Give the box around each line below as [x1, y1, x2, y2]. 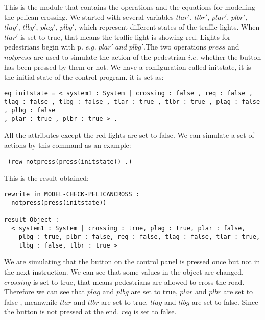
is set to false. [133, 306, 177, 317]
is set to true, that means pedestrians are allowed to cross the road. [33, 276, 245, 287]
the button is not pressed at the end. [4, 306, 119, 317]
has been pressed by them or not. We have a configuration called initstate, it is [4, 61, 251, 72]
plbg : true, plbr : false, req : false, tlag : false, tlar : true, [18, 233, 260, 241]
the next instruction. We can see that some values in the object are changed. [4, 266, 244, 277]
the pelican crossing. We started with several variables [4, 11, 174, 22]
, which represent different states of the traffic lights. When [74, 21, 260, 32]
